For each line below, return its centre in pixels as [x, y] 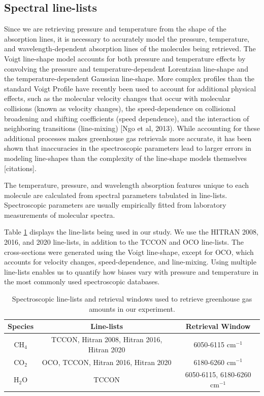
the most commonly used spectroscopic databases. [82, 282]
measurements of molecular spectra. [60, 214]
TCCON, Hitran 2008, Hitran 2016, [107, 339]
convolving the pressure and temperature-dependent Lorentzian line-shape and [126, 68]
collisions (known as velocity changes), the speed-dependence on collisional [120, 108]
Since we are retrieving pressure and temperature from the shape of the [115, 29]
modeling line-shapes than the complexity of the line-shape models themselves [125, 158]
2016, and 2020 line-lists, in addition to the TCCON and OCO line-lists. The [124, 242]
